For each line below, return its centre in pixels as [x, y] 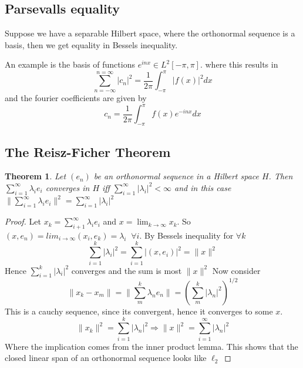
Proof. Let [23, 221]
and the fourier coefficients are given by [76, 98]
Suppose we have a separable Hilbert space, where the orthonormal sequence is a [150, 33]
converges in [68, 187]
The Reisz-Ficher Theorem [88, 151]
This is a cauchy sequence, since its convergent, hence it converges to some [139, 311]
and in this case [203, 187]
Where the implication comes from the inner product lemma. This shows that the [151, 346]
